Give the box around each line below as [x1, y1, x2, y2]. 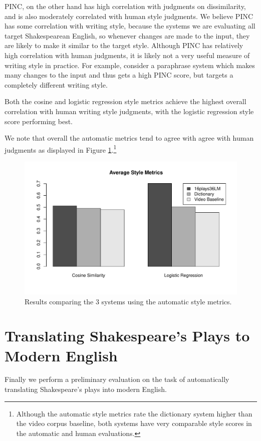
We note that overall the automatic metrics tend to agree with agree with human [5, 133, 254, 143]
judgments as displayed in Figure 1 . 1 [5, 143, 117, 155]
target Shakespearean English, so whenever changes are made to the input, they [5, 30, 250, 41]
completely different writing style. [5, 79, 108, 90]
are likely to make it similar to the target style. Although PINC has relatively [5, 40, 243, 51]
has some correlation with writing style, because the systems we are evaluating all [5, 21, 255, 31]
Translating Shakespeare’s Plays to [5, 325, 250, 346]
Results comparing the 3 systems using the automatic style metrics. [25, 296, 232, 306]
